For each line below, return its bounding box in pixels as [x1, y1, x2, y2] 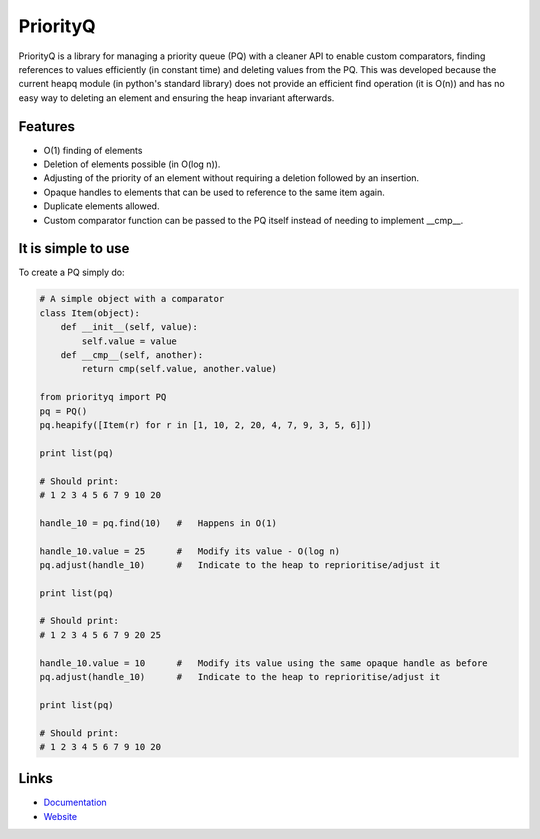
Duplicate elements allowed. [43, 200, 160, 212]
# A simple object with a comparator [39, 293, 225, 305]
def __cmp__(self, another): [60, 350, 204, 361]
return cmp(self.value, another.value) [81, 363, 277, 375]
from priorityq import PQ [39, 391, 167, 403]
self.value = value [81, 335, 177, 347]
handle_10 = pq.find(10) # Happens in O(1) [39, 517, 277, 529]
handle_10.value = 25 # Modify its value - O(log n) [39, 545, 341, 557]
